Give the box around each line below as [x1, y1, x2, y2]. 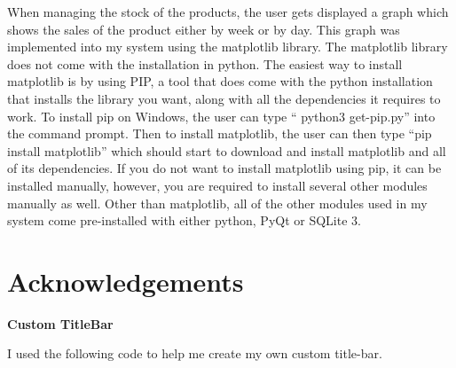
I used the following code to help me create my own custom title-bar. [7, 344, 382, 363]
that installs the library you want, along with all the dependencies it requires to [7, 89, 441, 107]
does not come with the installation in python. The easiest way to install [7, 54, 403, 73]
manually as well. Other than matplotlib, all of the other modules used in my [7, 193, 428, 212]
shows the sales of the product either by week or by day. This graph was [7, 20, 400, 38]
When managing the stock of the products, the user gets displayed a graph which [7, 3, 449, 20]
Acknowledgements [7, 262, 244, 299]
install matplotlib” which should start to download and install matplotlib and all [7, 141, 446, 160]
